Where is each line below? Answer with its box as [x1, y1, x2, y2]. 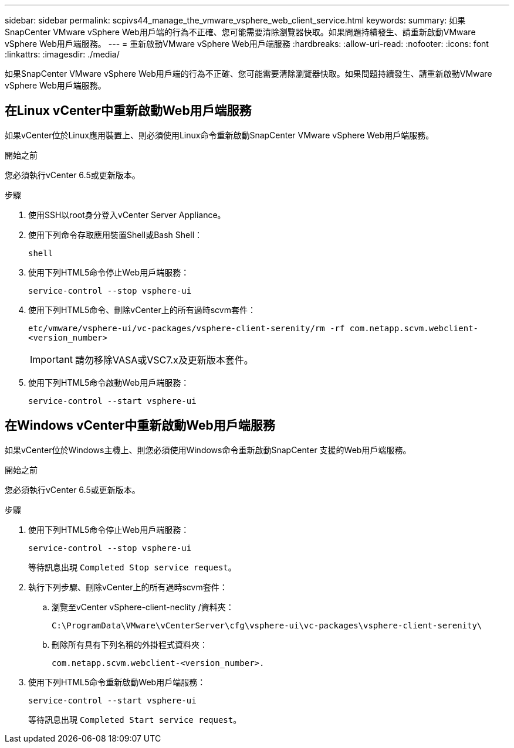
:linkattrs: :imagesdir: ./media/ [5, 49, 120, 59]
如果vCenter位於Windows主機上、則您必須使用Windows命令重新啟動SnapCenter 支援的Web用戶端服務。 [5, 444, 411, 455]
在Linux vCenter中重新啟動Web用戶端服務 [5, 103, 252, 118]
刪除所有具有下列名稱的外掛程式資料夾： [52, 639, 208, 650]
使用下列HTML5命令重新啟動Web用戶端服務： [28, 676, 206, 687]
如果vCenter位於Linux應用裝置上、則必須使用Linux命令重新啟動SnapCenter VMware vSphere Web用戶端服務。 [5, 130, 434, 140]
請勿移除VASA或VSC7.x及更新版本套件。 [75, 353, 253, 366]
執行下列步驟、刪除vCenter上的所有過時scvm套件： [28, 582, 228, 592]
